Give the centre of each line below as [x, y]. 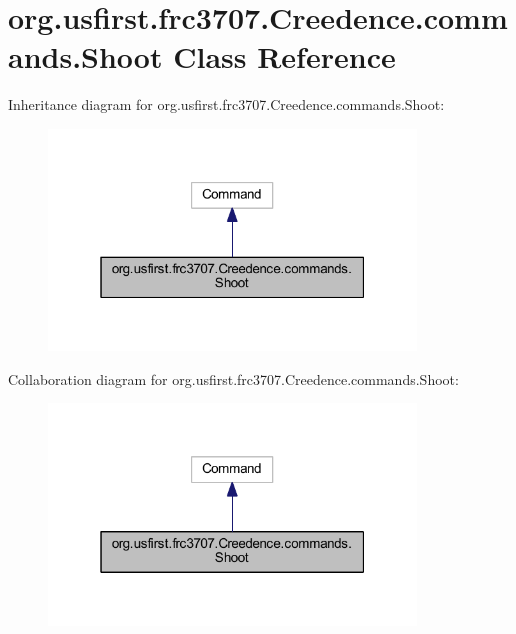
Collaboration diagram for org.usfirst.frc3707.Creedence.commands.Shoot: [233, 378]
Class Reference [284, 56]
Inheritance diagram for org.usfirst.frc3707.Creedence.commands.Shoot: [226, 104]
